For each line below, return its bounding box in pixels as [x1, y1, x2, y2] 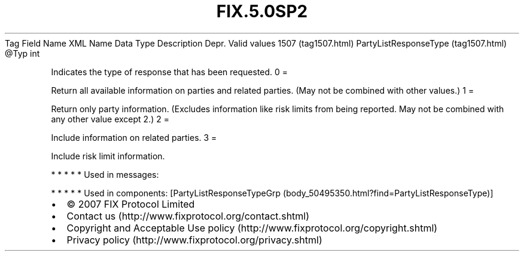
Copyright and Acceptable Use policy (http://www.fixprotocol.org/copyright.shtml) [66, 221, 438, 234]
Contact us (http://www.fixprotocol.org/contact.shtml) [66, 209, 310, 222]
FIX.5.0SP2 [216, 1, 308, 21]
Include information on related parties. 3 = [51, 132, 217, 143]
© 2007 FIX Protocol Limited [66, 198, 195, 210]
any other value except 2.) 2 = [51, 113, 169, 124]
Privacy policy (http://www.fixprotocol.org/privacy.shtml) [66, 233, 322, 246]
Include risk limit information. [51, 150, 165, 161]
